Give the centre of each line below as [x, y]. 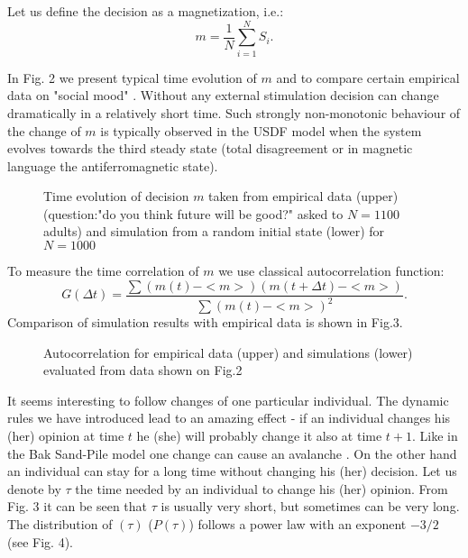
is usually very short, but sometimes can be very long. [310, 506]
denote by [34, 488]
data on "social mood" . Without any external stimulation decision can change [223, 95]
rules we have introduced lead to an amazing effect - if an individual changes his [229, 418]
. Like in [435, 436]
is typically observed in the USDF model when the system [261, 130]
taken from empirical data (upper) [303, 196]
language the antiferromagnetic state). [113, 165]
